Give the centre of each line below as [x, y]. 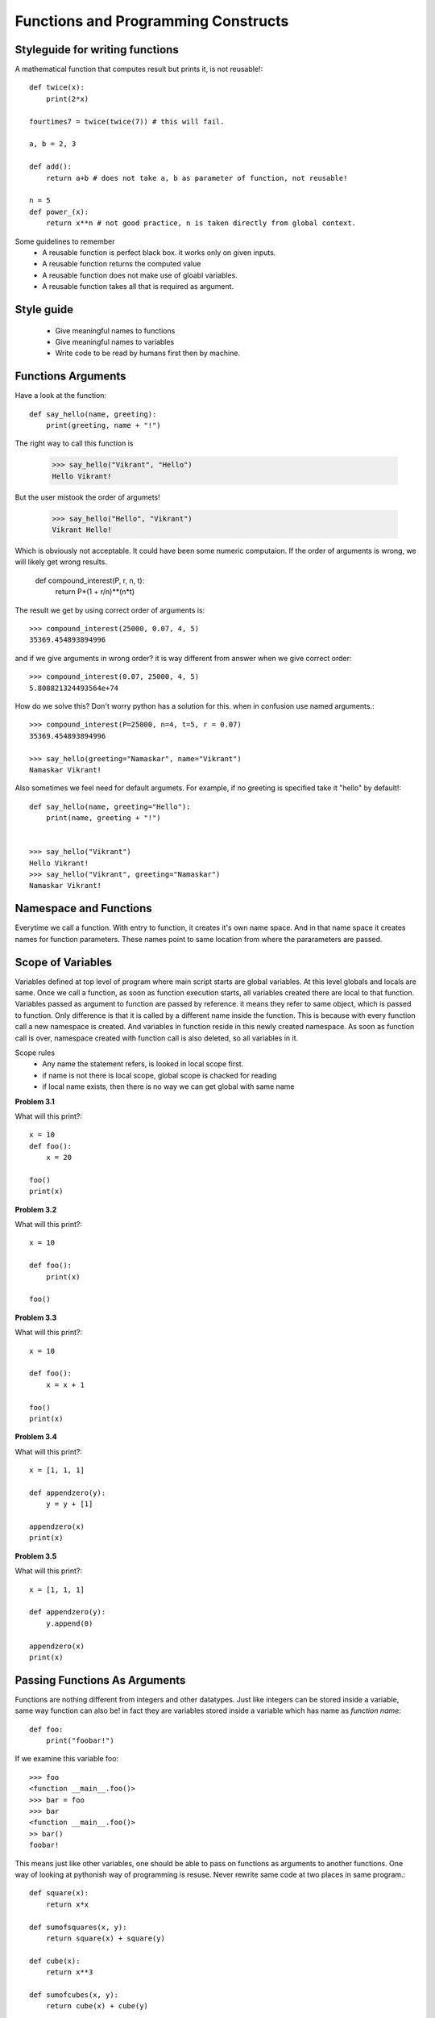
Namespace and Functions [83, 909]
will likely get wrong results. [61, 562]
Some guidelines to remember [65, 241]
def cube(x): [55, 1961]
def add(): [51, 167]
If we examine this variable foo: [67, 1759]
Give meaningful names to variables [115, 341]
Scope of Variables [64, 962]
